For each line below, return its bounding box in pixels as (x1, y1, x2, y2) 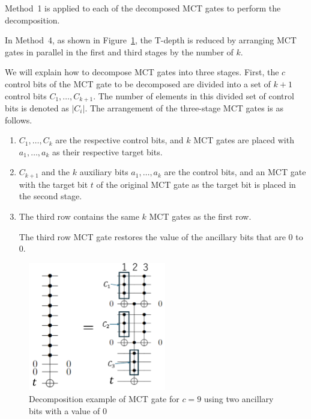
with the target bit (19, 178, 88, 190)
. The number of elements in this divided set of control (93, 89, 294, 102)
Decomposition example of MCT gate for (29, 392, 180, 405)
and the (41, 166, 70, 178)
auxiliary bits (79, 166, 128, 178)
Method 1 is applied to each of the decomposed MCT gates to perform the (5, 2, 281, 14)
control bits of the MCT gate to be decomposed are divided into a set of (5, 77, 271, 90)
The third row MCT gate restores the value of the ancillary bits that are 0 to (19, 230, 303, 243)
